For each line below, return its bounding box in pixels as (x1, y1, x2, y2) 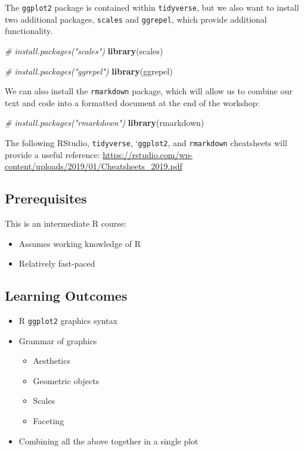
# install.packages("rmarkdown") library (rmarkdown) (5, 116, 204, 129)
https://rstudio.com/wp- (103, 148, 193, 160)
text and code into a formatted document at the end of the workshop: (5, 96, 260, 109)
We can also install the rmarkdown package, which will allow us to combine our (5, 85, 293, 97)
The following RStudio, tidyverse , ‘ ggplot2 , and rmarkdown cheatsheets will (5, 136, 287, 149)
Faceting (33, 415, 64, 427)
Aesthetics (33, 354, 70, 367)
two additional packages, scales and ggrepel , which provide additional (5, 13, 267, 25)
